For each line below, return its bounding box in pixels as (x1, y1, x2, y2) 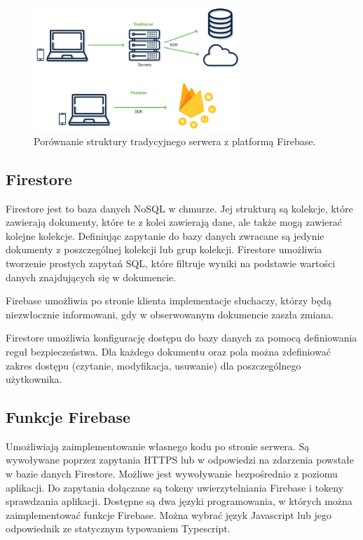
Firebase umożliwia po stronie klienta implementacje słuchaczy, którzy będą (6, 293, 331, 308)
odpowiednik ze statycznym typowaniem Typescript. (6, 521, 231, 536)
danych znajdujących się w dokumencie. (6, 269, 177, 284)
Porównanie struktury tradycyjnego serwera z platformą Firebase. (34, 133, 316, 148)
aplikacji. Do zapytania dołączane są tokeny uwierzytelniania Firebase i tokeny (6, 480, 344, 494)
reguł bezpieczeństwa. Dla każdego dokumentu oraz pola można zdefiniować (6, 344, 331, 358)
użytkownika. (6, 372, 62, 386)
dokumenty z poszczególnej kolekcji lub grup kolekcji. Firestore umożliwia (6, 242, 322, 257)
